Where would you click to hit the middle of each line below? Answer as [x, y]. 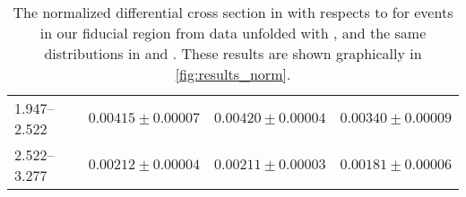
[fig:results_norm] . [233, 74]
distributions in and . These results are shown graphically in [233, 53]
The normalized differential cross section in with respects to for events [233, 12]
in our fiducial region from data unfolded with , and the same [233, 33]
